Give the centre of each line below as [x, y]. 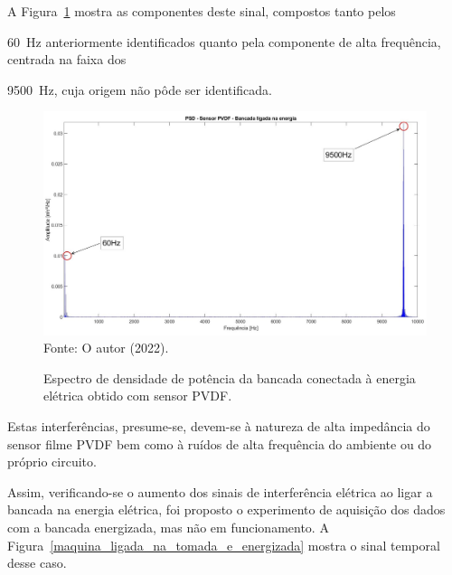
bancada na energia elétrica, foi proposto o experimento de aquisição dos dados [226, 509]
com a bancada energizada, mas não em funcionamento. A [168, 527]
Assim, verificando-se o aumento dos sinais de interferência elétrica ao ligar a [220, 491]
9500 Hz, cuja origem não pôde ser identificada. [140, 89]
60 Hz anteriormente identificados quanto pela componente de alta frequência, [224, 41]
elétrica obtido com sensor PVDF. [138, 396]
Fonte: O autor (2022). [106, 348]
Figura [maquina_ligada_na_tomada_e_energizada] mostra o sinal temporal [224, 545]
